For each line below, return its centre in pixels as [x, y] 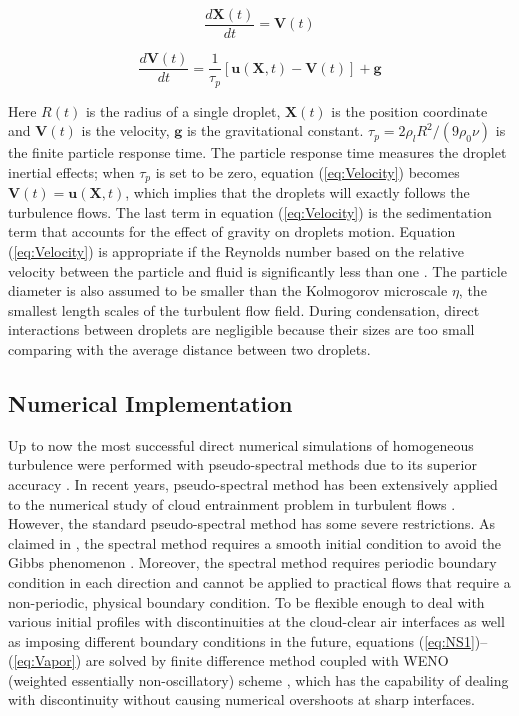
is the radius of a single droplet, [183, 110]
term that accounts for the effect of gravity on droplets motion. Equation [232, 231]
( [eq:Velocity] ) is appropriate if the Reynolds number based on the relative [236, 251]
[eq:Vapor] [44, 660]
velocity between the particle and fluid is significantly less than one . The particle [257, 270]
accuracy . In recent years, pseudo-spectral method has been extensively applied [253, 483]
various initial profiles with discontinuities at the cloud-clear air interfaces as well [256, 621]
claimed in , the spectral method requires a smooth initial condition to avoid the [255, 542]
